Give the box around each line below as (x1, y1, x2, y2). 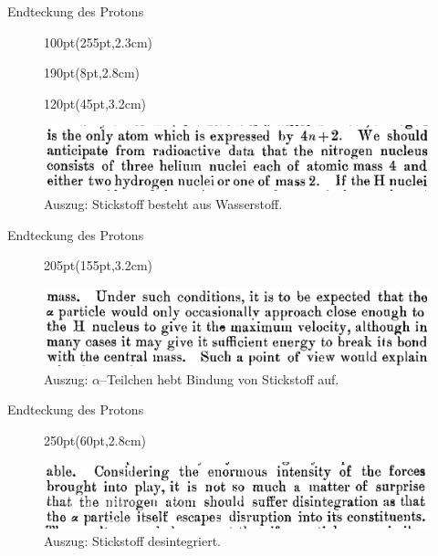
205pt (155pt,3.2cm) (44, 256, 153, 275)
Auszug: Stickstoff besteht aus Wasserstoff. (44, 194, 283, 214)
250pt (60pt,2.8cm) (44, 430, 147, 449)
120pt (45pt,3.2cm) (44, 93, 147, 112)
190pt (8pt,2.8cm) (44, 63, 141, 82)
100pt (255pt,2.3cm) (44, 32, 153, 51)
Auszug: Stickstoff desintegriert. (44, 531, 221, 551)
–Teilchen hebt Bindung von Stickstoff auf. (99, 369, 339, 388)
